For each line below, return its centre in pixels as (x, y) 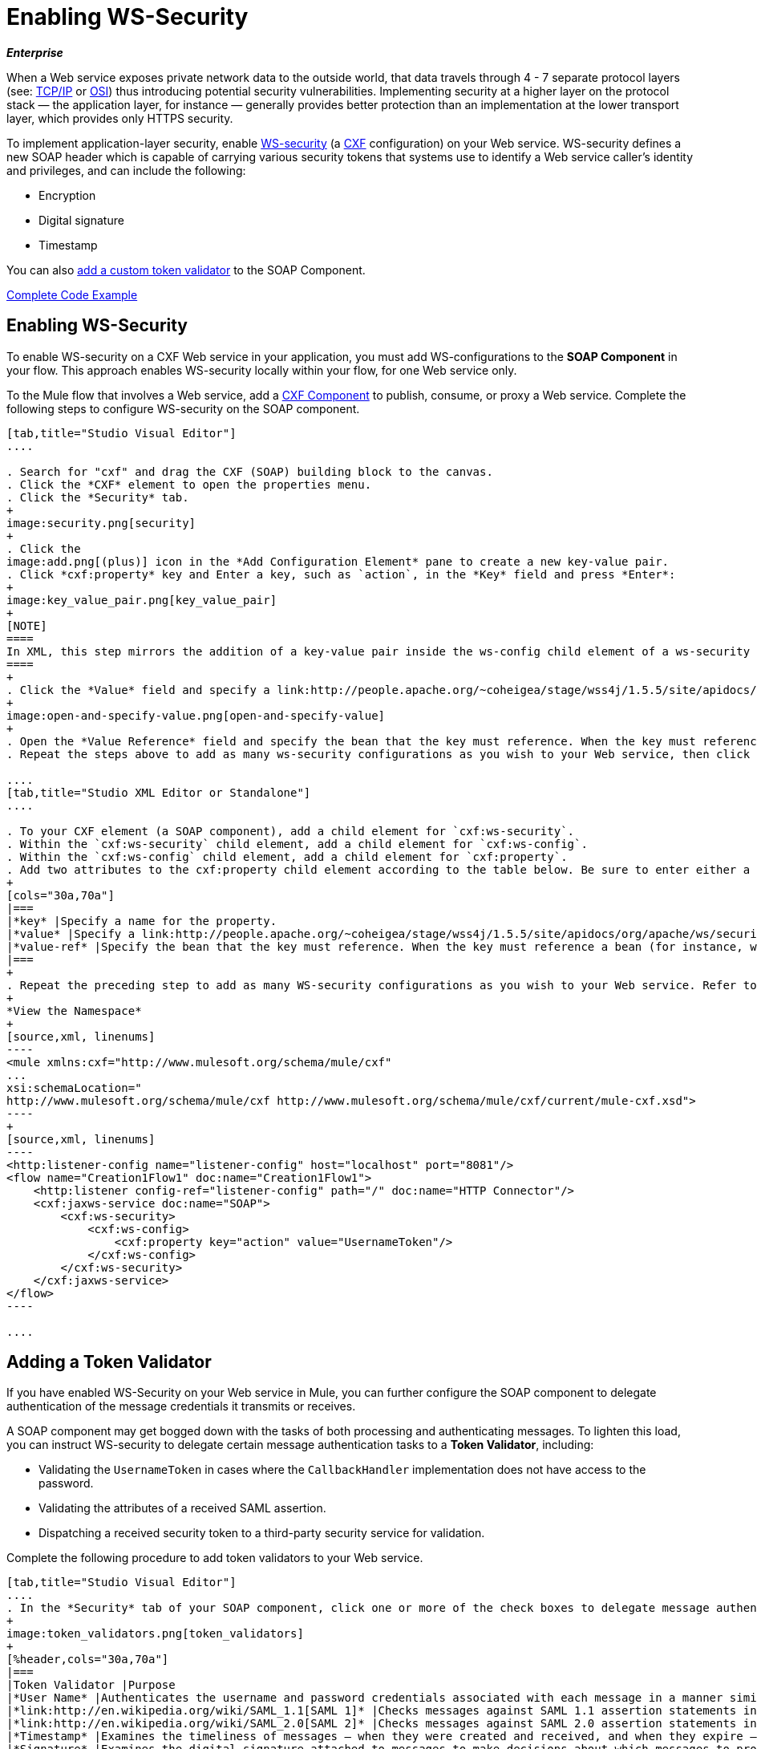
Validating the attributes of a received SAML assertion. (182, 1508)
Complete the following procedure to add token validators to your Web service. (215, 1558)
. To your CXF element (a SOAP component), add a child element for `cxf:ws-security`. (291, 831)
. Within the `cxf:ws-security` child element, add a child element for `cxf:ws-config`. (297, 844)
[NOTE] (27, 625)
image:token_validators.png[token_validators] (155, 1634)
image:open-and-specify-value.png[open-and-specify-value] (196, 715)
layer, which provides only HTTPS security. (120, 118)
